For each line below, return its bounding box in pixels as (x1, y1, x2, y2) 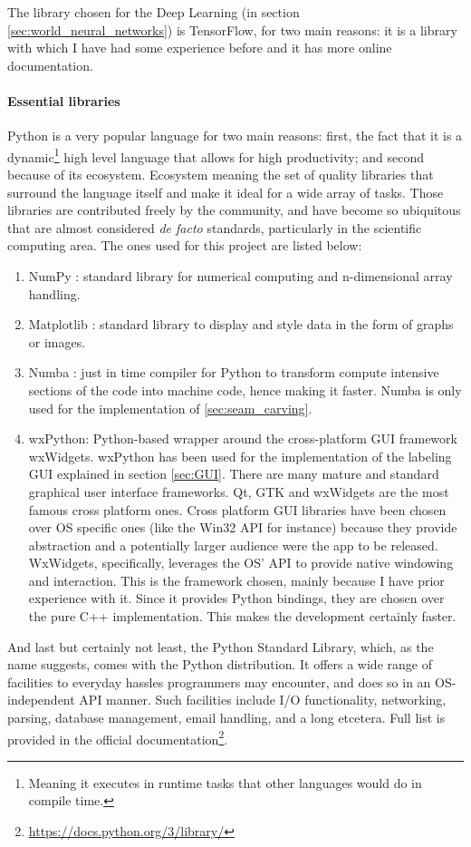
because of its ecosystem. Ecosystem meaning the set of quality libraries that (7, 165, 434, 184)
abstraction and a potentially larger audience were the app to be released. (28, 535, 438, 554)
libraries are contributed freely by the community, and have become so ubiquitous (7, 200, 461, 219)
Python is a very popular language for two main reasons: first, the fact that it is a (7, 126, 463, 145)
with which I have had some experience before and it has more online (7, 38, 392, 57)
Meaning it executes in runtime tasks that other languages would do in (28, 773, 422, 792)
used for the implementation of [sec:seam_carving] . (28, 398, 312, 417)
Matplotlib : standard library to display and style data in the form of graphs (28, 315, 454, 334)
